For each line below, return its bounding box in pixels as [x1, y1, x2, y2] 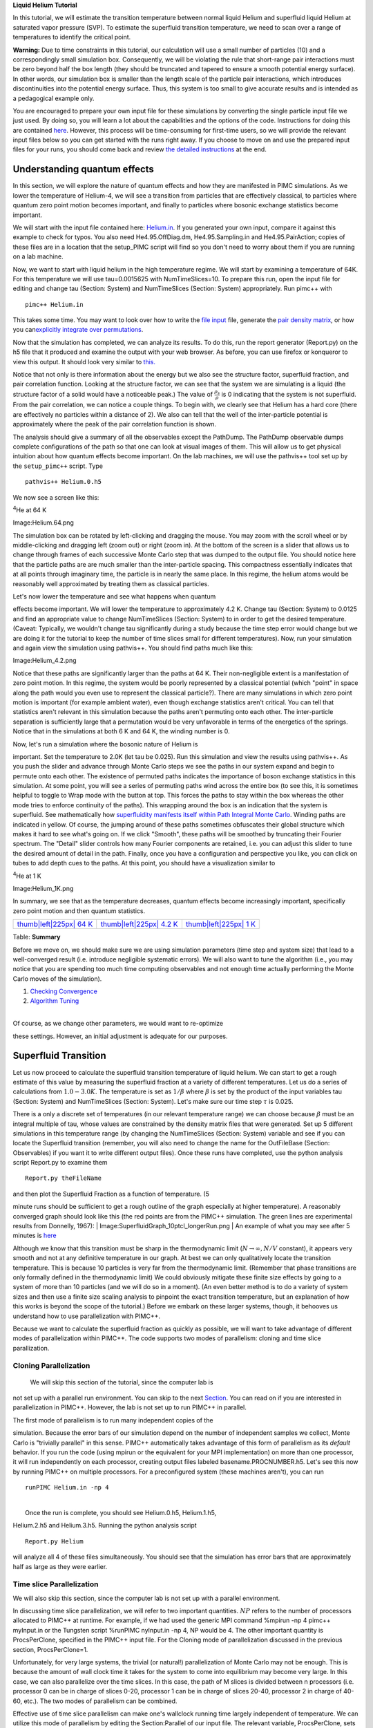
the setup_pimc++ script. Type [12, 462, 104, 470]
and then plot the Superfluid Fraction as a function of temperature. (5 [12, 1190, 210, 1198]
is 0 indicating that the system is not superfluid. [221, 390, 357, 398]
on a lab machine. [12, 252, 64, 261]
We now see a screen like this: [12, 493, 99, 501]
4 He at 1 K [12, 870, 41, 880]
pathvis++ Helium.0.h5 [25, 478, 102, 486]
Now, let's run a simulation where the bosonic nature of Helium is [12, 740, 198, 748]
